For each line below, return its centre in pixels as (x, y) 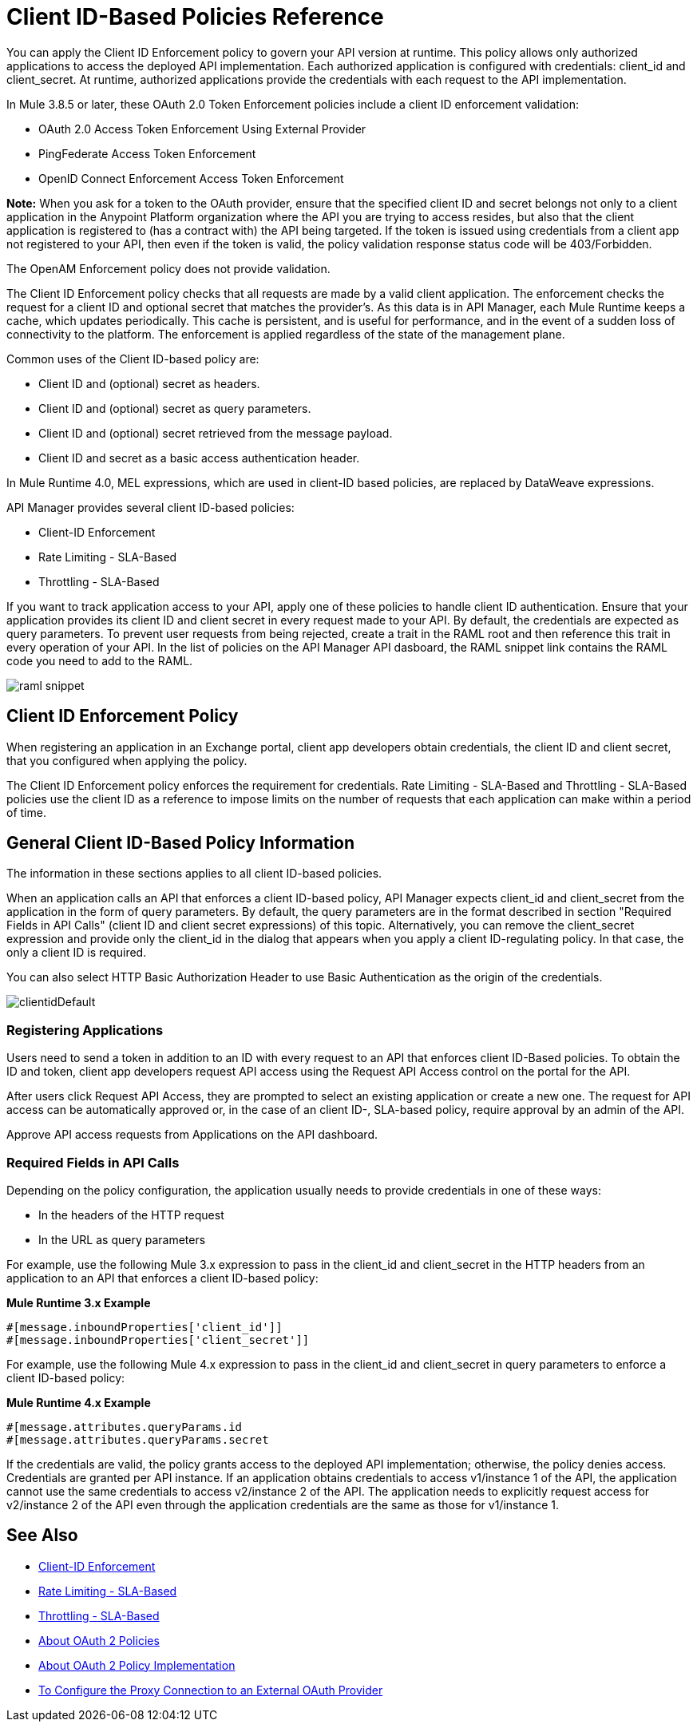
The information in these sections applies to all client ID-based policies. (194, 874)
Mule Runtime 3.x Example (79, 1302)
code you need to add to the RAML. (100, 660)
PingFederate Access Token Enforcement (147, 153)
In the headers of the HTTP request (131, 1215)
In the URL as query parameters (122, 1239)
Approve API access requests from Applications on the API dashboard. (192, 1135)
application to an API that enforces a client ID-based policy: (162, 1278)
